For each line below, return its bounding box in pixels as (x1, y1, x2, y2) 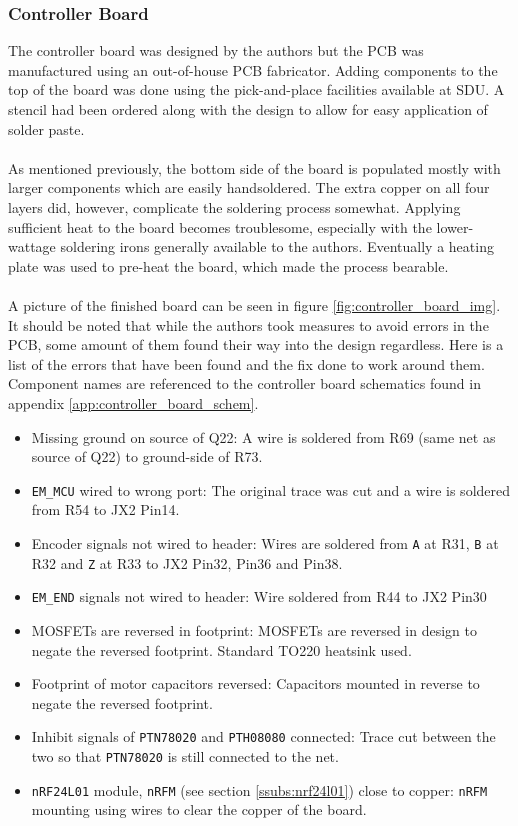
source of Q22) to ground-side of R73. (31, 446, 263, 467)
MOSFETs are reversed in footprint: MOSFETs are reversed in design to (31, 619, 477, 640)
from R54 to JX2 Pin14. (31, 499, 180, 520)
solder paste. (8, 118, 85, 139)
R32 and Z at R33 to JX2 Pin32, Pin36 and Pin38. (31, 552, 343, 573)
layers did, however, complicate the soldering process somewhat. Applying (8, 196, 461, 217)
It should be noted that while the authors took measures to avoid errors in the (8, 314, 489, 335)
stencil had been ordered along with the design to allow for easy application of (8, 99, 488, 119)
